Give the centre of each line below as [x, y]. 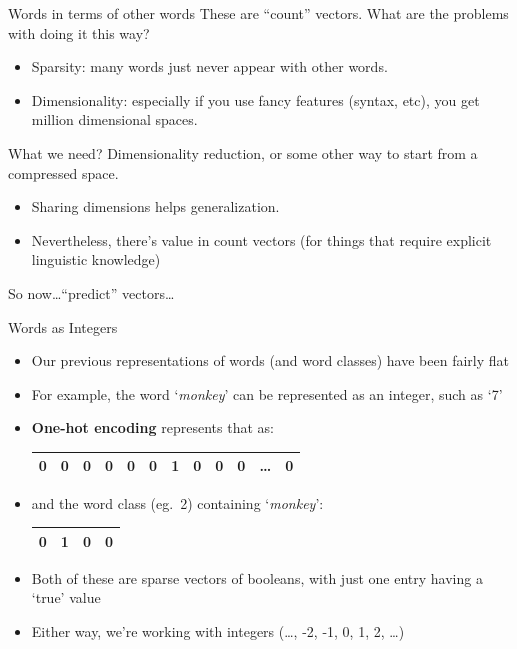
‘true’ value [66, 597]
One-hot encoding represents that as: [152, 427]
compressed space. [63, 172]
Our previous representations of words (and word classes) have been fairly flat [270, 360]
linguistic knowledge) [96, 259]
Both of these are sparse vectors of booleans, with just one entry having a [257, 577]
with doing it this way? [79, 32]
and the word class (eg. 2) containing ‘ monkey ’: [177, 502]
